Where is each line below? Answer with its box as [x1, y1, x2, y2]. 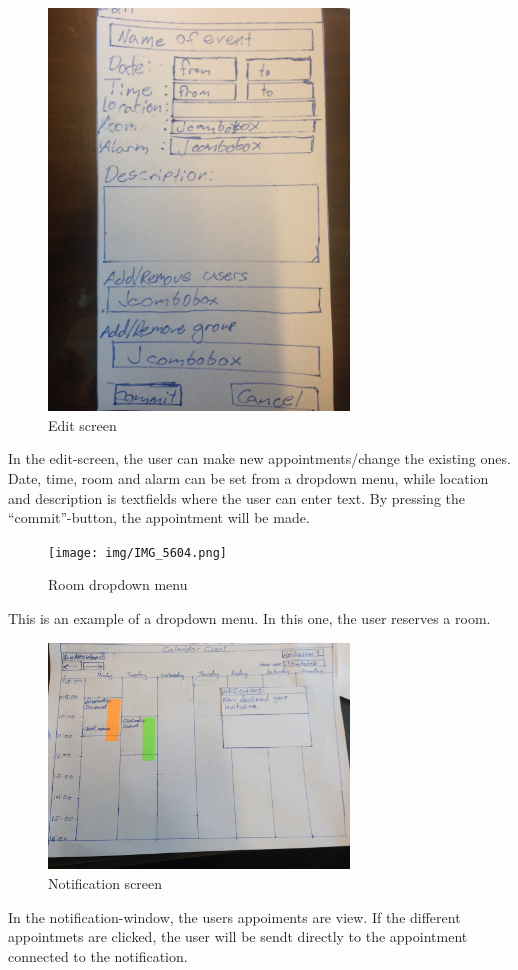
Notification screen [48, 872, 163, 893]
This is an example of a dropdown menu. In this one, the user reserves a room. [8, 607, 491, 628]
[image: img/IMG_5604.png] [48, 545, 227, 560]
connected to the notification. [8, 945, 188, 966]
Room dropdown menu [48, 574, 188, 595]
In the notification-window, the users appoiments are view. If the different [8, 906, 461, 927]
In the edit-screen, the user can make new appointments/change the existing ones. [8, 448, 511, 469]
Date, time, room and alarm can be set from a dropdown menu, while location [8, 467, 489, 488]
